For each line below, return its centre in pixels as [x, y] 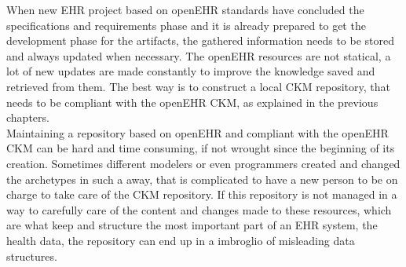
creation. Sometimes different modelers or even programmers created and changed [203, 163]
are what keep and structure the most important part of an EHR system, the [192, 225]
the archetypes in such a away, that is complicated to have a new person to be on [202, 179]
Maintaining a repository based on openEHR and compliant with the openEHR [198, 132]
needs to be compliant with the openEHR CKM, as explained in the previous [192, 102]
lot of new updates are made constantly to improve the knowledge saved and [191, 71]
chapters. [28, 117]
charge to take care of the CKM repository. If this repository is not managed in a [202, 194]
